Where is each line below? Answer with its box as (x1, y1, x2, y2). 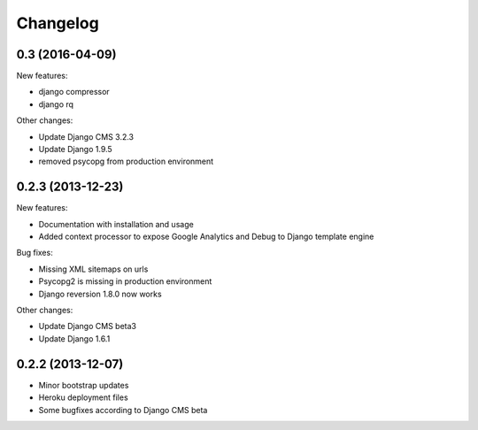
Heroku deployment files (38, 392, 128, 403)
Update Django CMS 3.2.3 (38, 131, 135, 142)
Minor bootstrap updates (38, 380, 129, 390)
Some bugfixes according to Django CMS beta (38, 404, 208, 415)
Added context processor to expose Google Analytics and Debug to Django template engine (38, 231, 374, 242)
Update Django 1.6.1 (38, 333, 111, 344)
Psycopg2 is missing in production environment (38, 276, 212, 287)
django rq (38, 98, 74, 110)
